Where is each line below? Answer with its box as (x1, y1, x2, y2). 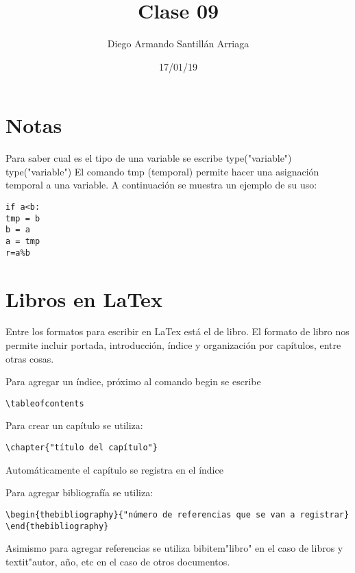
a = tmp (5, 236, 40, 246)
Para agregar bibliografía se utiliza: (5, 485, 154, 500)
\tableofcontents (5, 398, 84, 409)
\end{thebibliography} (5, 521, 109, 531)
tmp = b (5, 213, 40, 223)
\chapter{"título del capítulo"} (5, 443, 158, 453)
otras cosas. (5, 351, 54, 365)
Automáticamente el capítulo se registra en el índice (5, 462, 223, 476)
